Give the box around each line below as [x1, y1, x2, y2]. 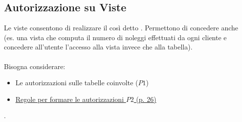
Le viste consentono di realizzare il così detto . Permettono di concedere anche [4, 23, 239, 33]
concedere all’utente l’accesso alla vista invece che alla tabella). [4, 42, 193, 52]
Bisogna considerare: [4, 61, 66, 71]
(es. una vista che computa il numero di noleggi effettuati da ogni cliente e [4, 32, 227, 42]
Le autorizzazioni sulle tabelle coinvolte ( [15, 77, 138, 88]
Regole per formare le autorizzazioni [15, 94, 124, 104]
